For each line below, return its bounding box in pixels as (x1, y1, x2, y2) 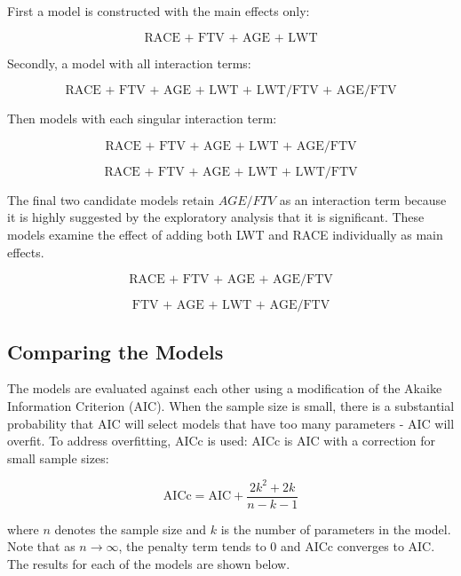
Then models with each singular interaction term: (7, 109, 277, 128)
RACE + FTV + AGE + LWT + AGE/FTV (105, 139, 357, 153)
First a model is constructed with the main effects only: (7, 2, 310, 20)
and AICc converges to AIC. (280, 537, 435, 556)
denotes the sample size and (54, 519, 207, 538)
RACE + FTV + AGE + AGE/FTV (129, 273, 333, 287)
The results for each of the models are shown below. (7, 555, 290, 573)
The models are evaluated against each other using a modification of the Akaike (7, 379, 442, 398)
